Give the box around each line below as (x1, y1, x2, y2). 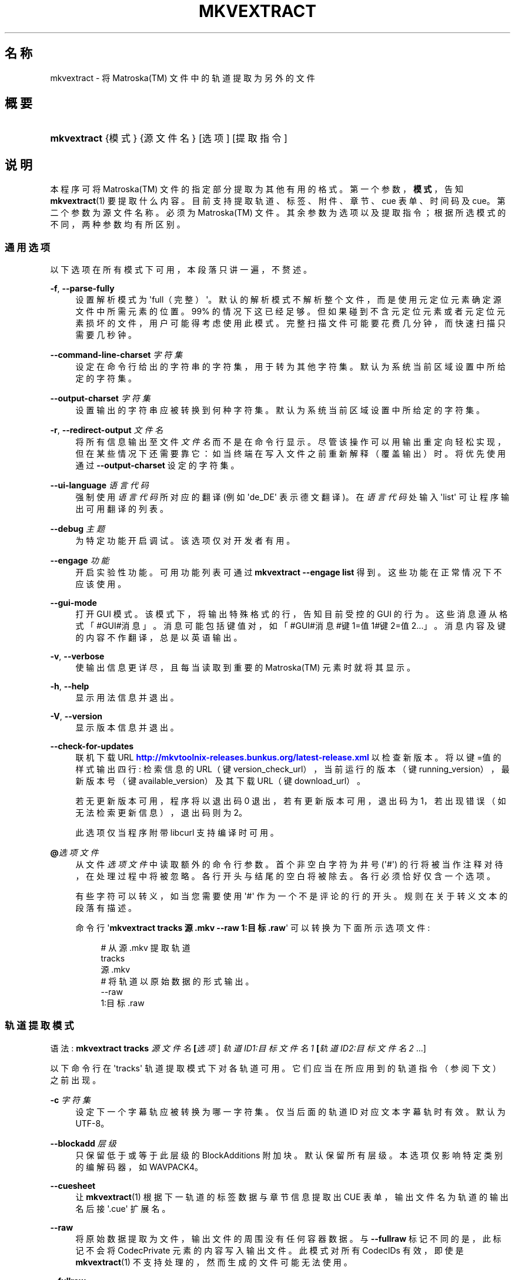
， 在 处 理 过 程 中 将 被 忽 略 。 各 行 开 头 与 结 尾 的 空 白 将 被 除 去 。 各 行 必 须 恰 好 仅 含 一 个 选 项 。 (75, 871, 495, 882)
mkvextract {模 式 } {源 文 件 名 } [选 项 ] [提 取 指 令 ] (50, 132, 287, 145)
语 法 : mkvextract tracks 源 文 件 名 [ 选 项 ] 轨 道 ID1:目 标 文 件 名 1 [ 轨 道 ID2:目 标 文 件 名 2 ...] (50, 1043, 426, 1053)
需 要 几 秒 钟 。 (75, 330, 137, 340)
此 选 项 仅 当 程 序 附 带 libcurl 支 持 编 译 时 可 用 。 (75, 827, 279, 838)
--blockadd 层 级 (50, 1138, 116, 1148)
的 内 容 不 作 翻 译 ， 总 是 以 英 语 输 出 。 (75, 632, 242, 643)
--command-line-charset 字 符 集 (50, 350, 183, 360)
